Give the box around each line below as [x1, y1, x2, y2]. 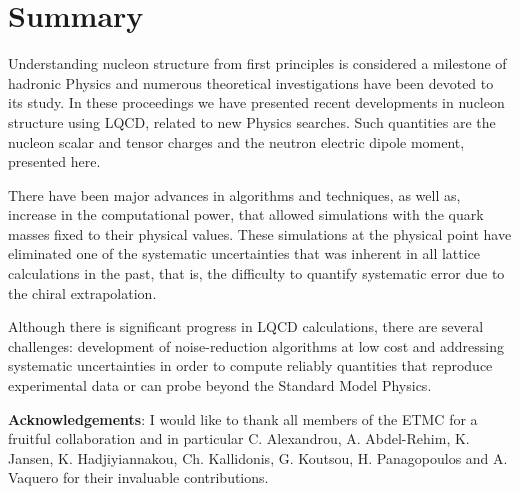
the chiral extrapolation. [8, 282, 157, 303]
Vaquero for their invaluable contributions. [8, 467, 269, 488]
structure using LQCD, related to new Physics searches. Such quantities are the [8, 111, 496, 132]
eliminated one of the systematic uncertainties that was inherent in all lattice [8, 243, 481, 264]
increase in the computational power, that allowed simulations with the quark [8, 204, 484, 225]
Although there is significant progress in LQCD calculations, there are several [8, 316, 484, 337]
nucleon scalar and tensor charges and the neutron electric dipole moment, [8, 131, 465, 152]
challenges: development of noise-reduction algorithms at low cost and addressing [8, 335, 505, 356]
